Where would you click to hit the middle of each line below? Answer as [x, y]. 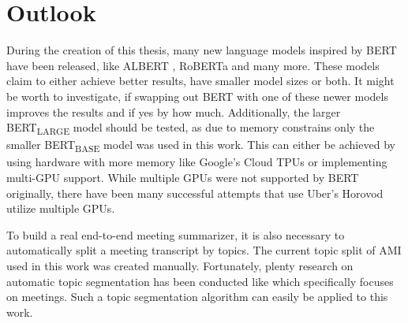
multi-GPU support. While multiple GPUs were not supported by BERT [183, 177]
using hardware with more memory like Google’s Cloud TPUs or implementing [197, 162]
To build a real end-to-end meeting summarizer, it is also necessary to [176, 234]
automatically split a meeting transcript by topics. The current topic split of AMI [204, 250]
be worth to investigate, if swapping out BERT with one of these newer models [197, 96]
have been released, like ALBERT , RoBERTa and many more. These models [193, 65]
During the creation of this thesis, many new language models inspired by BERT [202, 50]
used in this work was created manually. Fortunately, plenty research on [180, 265]
